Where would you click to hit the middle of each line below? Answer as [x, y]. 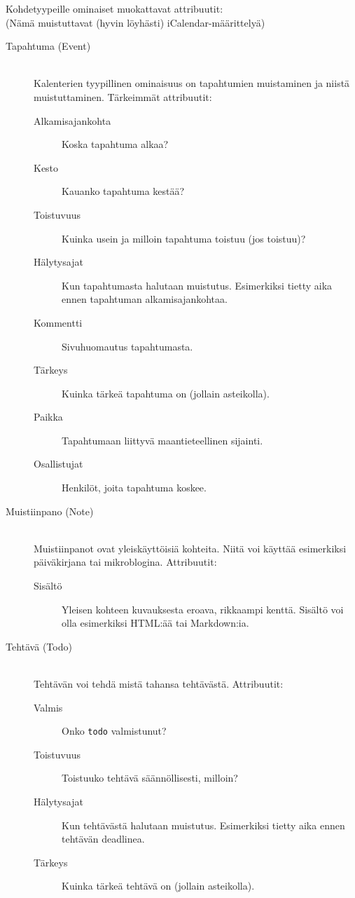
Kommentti [58, 322]
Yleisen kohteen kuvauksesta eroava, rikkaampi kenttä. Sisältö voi [203, 609]
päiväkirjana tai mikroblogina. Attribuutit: [125, 562]
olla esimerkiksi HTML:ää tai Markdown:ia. [155, 623]
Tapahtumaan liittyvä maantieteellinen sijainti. [162, 440]
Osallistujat [58, 464]
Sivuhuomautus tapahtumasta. [127, 346]
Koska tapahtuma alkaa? [115, 144]
